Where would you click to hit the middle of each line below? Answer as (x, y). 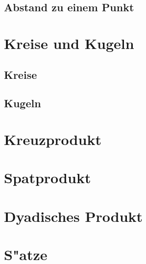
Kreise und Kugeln (69, 43)
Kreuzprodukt (53, 139)
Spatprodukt (48, 178)
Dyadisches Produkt (73, 216)
